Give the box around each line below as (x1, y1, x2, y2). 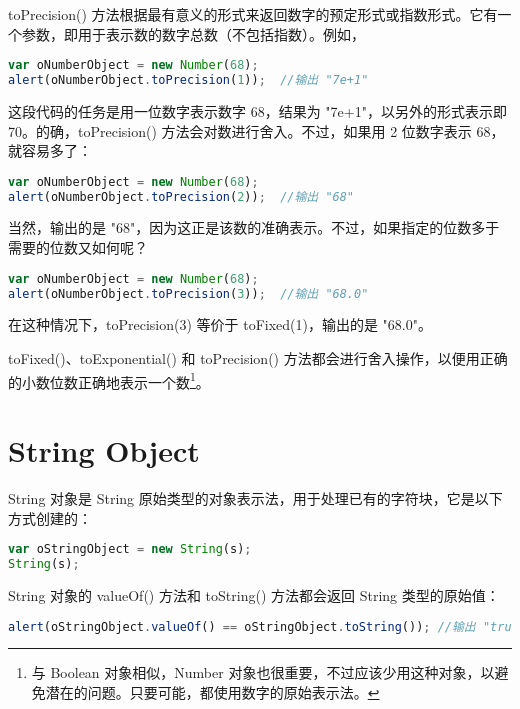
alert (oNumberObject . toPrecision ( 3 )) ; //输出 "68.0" (8, 286, 369, 301)
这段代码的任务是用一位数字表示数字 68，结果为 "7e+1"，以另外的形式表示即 (8, 100, 507, 121)
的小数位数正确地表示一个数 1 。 (8, 368, 210, 392)
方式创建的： (8, 507, 92, 528)
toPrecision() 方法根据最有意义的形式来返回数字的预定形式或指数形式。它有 (8, 4, 498, 24)
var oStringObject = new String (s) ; (8, 542, 252, 557)
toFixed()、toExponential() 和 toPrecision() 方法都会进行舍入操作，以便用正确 (8, 348, 508, 368)
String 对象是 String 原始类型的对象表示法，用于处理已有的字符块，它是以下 (8, 487, 503, 508)
